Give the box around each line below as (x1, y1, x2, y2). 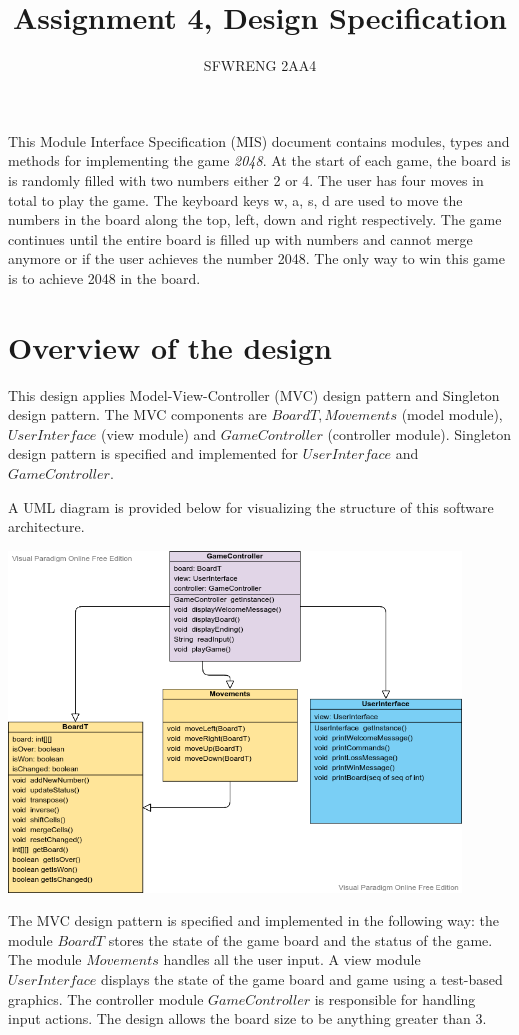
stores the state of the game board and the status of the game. (108, 929, 493, 950)
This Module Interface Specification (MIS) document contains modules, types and (8, 130, 510, 151)
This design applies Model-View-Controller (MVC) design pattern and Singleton (8, 384, 500, 405)
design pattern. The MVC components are (8, 404, 267, 425)
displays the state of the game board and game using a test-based (101, 969, 503, 990)
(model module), (401, 404, 503, 425)
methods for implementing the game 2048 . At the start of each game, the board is (8, 150, 511, 171)
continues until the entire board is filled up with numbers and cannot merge (8, 228, 473, 249)
